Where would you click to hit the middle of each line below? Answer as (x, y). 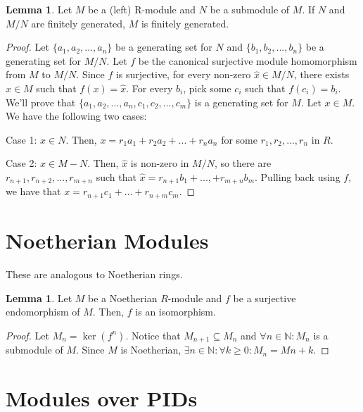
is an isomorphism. (176, 312)
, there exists (321, 74)
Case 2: (21, 163)
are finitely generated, (78, 23)
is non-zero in (160, 163)
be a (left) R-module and (142, 9)
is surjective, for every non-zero (183, 74)
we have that (33, 191)
